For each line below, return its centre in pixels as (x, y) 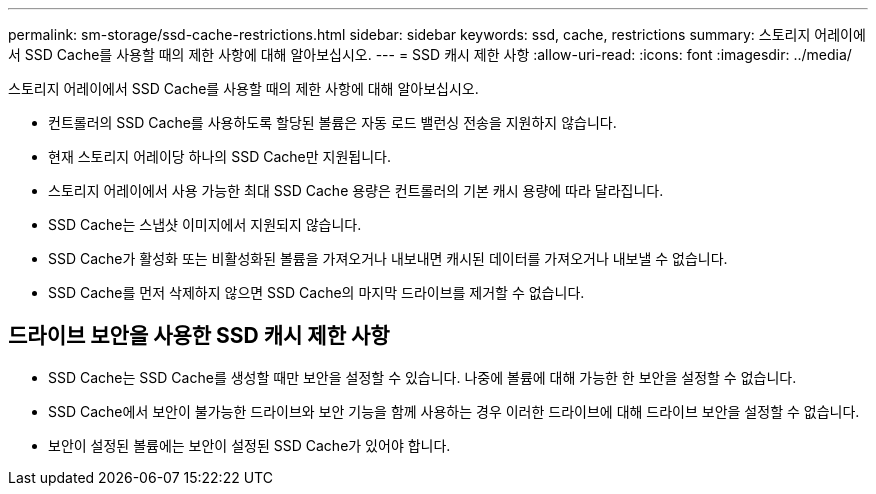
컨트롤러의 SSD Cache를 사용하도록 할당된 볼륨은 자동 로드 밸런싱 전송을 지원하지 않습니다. (332, 122)
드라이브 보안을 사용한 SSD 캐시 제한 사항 (199, 336)
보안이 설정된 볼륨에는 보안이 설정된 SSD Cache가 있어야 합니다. (249, 445)
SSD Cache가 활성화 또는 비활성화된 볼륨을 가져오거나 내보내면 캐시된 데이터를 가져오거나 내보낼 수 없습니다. (388, 258)
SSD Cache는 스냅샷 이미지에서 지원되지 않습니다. (205, 224)
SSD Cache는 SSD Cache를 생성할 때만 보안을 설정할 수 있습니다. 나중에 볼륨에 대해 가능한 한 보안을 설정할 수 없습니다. (422, 377)
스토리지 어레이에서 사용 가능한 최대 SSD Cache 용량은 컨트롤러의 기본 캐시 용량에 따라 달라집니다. (356, 190)
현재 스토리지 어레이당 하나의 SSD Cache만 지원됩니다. (219, 156)
